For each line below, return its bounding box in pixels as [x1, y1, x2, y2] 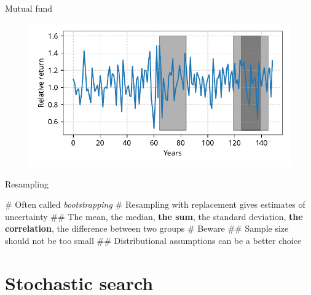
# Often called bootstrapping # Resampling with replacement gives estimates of [5, 198, 305, 211]
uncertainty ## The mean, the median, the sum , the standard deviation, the [5, 210, 303, 222]
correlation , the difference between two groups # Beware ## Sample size [5, 222, 289, 235]
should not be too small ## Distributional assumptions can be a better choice [5, 234, 302, 247]
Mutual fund [5, 2, 53, 14]
